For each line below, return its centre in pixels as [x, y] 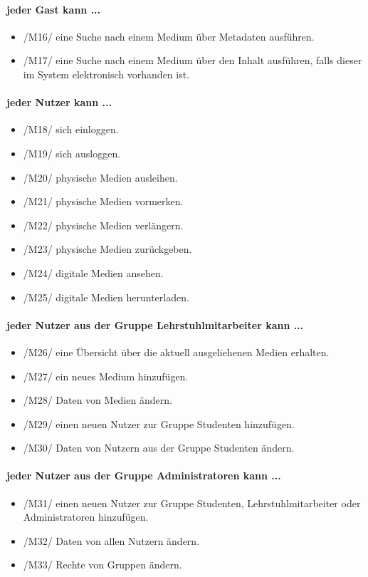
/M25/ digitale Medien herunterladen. [106, 297]
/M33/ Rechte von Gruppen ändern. [102, 565]
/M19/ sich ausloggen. [72, 153]
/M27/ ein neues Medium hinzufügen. [106, 376]
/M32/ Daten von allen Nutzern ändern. [111, 540]
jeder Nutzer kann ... [59, 102]
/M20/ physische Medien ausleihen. [100, 177]
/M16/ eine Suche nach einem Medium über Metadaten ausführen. [169, 36]
